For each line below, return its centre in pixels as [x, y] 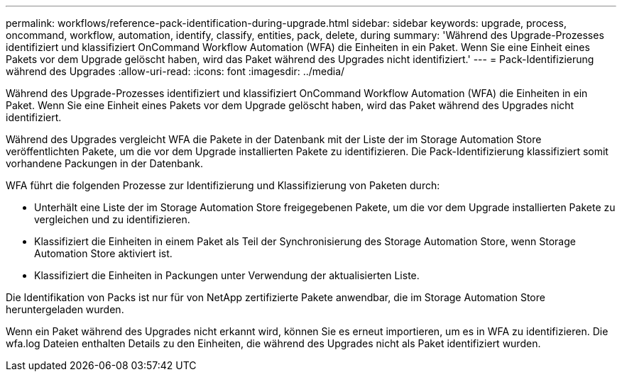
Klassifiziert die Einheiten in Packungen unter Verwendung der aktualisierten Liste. [227, 275]
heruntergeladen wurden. [65, 309]
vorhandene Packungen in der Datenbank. [104, 163]
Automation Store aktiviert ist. [103, 253]
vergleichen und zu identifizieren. [112, 219]
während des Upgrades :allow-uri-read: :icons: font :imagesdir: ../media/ [175, 71]
